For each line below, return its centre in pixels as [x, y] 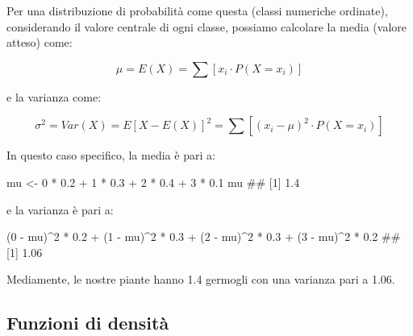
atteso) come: [40, 42]
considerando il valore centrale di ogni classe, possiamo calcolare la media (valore [206, 26]
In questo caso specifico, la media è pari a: [111, 155]
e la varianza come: [54, 96]
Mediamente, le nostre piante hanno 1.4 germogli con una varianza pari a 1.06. [201, 279]
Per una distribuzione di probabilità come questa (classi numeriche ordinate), [197, 10]
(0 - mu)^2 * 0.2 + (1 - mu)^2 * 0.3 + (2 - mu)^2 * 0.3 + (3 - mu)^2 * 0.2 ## [204, 236]
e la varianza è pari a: [60, 209]
